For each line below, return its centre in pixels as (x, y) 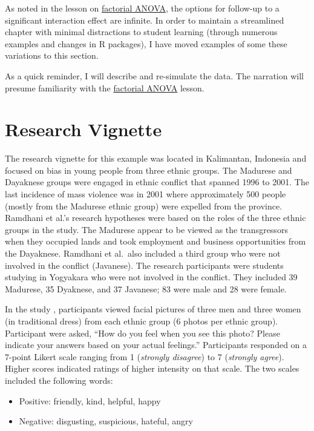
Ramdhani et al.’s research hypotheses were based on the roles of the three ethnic (155, 218)
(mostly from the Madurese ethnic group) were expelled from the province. (144, 206)
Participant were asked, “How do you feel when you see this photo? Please (142, 333)
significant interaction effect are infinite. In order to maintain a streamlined (145, 20)
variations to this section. (52, 55)
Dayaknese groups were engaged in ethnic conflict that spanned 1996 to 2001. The (157, 182)
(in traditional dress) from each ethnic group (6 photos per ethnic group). (142, 321)
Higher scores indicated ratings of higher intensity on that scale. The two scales (152, 368)
